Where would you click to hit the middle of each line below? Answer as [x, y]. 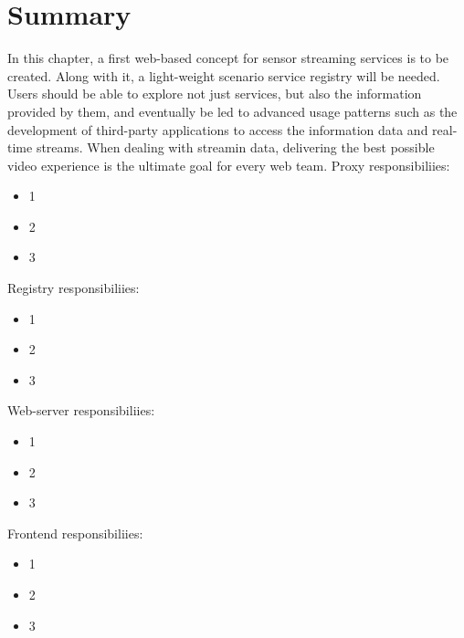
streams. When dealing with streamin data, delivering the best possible [235, 147]
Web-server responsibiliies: [81, 410]
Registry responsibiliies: [74, 288]
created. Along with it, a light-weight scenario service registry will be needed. [224, 75]
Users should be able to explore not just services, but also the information [215, 94]
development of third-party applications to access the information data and [218, 129]
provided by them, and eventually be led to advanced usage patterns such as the [232, 111]
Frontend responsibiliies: [75, 533]
